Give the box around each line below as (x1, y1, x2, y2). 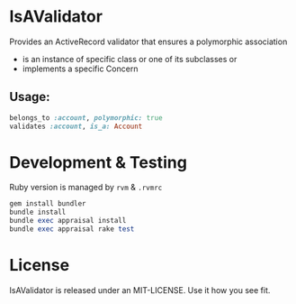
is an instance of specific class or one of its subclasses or (22, 53, 238, 64)
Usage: (9, 89, 51, 105)
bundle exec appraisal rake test (9, 225, 135, 234)
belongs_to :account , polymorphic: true (9, 113, 164, 123)
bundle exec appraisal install (9, 216, 127, 226)
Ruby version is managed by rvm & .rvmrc (9, 182, 163, 193)
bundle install (9, 207, 67, 217)
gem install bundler (9, 199, 87, 208)
